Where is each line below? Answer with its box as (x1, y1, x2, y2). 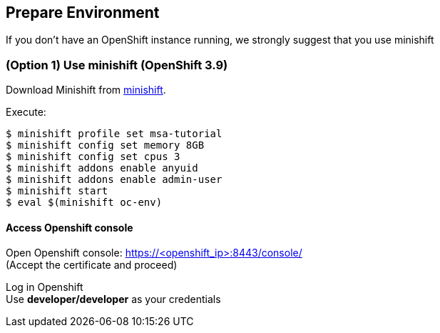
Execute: (6, 106, 46, 119)
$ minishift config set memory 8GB (6, 139, 205, 151)
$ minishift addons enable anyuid (6, 162, 198, 174)
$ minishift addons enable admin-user (6, 174, 222, 186)
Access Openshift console (6, 221, 133, 234)
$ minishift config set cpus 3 (6, 151, 180, 163)
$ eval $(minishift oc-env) (6, 197, 163, 209)
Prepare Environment (6, 4, 160, 21)
